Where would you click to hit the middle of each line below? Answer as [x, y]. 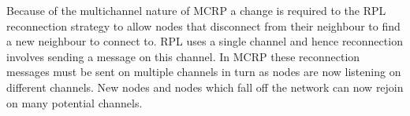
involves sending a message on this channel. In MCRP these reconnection [183, 56]
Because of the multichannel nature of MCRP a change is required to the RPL [196, 10]
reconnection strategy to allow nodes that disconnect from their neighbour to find [203, 25]
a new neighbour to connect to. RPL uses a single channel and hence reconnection [205, 41]
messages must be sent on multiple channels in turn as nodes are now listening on [204, 72]
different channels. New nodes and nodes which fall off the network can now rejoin [205, 87]
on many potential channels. [75, 102]
